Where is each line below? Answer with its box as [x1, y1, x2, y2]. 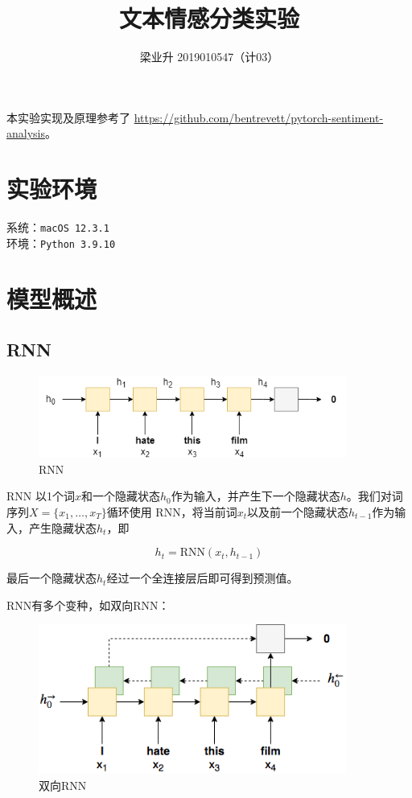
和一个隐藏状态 [80, 487, 160, 504]
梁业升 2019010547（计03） [139, 48, 279, 65]
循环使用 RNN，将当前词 [106, 504, 237, 520]
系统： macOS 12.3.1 [6, 219, 109, 236]
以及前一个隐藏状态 [246, 504, 348, 520]
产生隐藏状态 [28, 519, 97, 536]
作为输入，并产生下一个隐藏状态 [171, 487, 340, 504]
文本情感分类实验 [118, 2, 299, 35]
